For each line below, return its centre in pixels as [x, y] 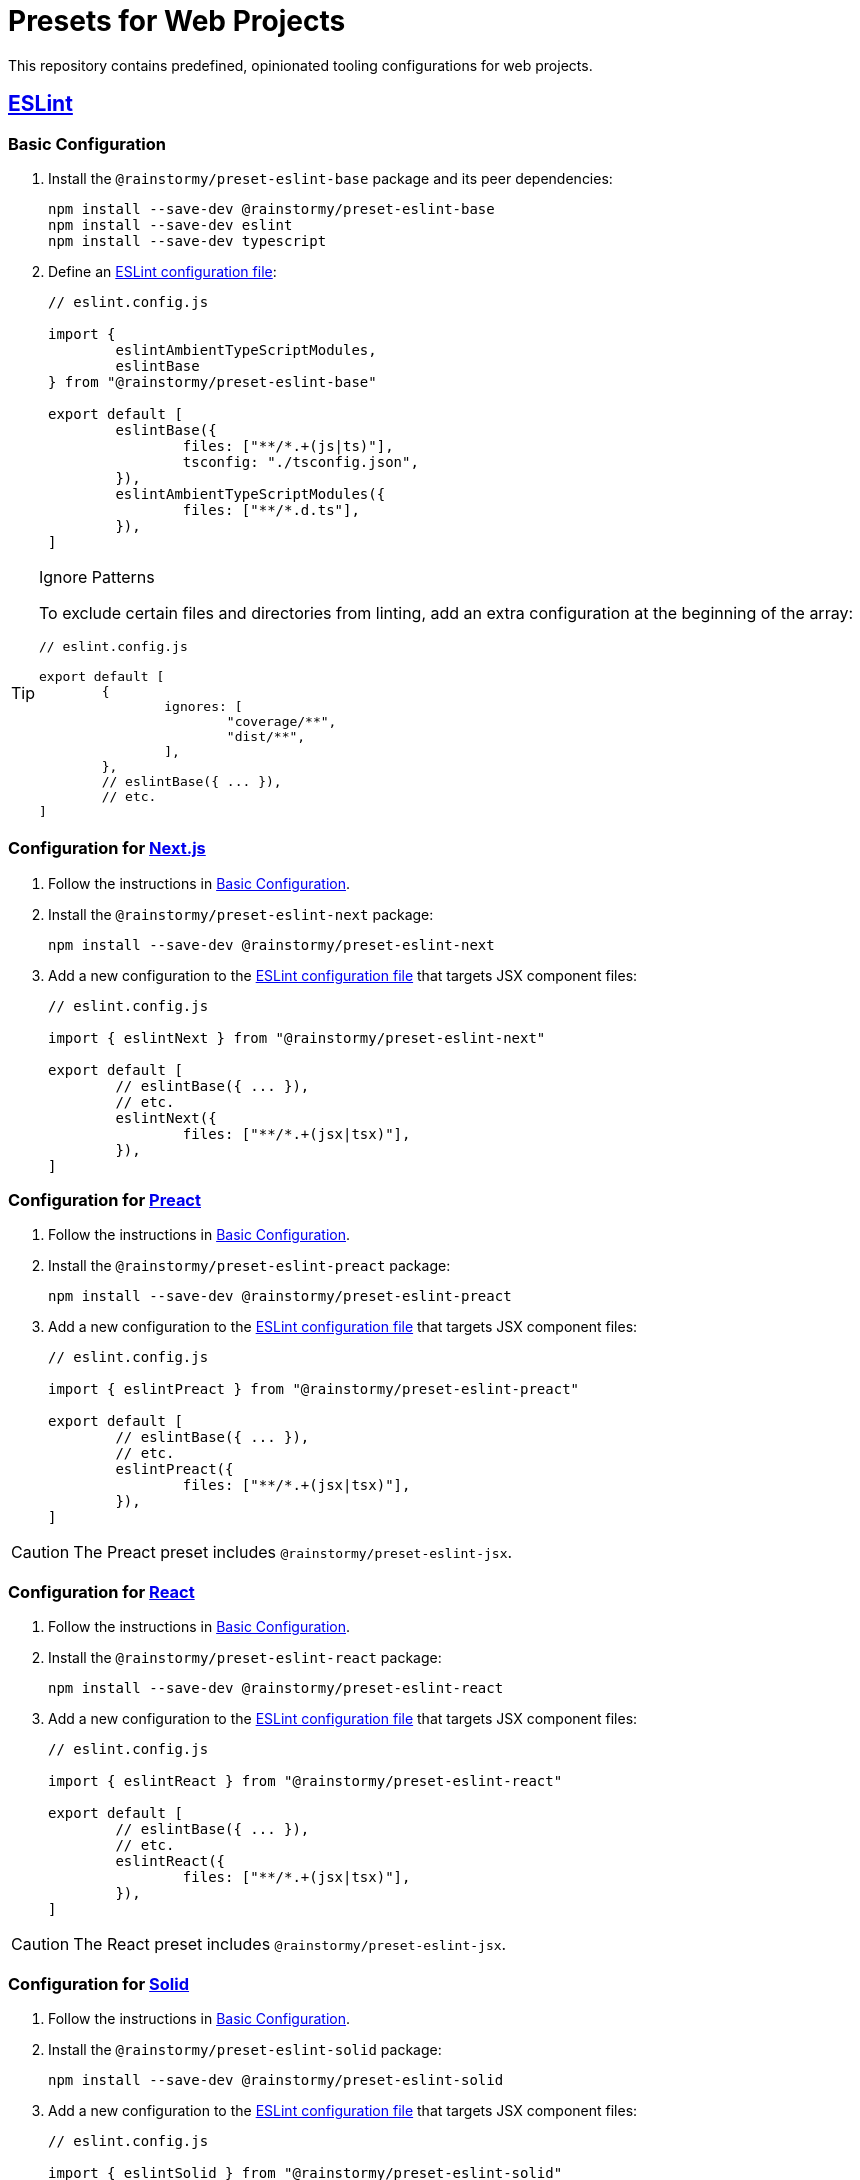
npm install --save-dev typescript [187, 240]
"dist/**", [266, 736]
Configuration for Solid [99, 1983]
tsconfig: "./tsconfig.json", [300, 461]
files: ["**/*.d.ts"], [271, 509]
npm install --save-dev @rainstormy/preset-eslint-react [276, 1688]
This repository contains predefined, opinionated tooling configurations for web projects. [300, 65]
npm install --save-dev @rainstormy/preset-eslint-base [271, 208]
